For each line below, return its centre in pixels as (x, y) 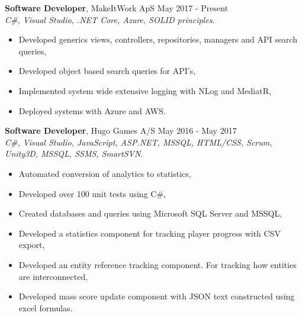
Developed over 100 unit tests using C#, (92, 193)
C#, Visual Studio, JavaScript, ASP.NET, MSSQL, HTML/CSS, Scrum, (139, 142)
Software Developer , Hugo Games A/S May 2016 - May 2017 (121, 130)
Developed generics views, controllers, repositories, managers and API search (158, 39)
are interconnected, (53, 276)
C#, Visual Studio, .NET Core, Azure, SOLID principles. (110, 19)
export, (32, 245)
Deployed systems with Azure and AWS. (92, 110)
